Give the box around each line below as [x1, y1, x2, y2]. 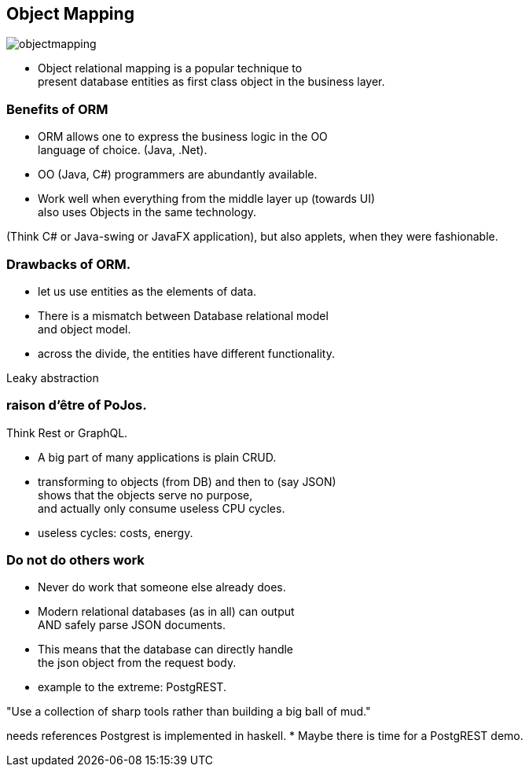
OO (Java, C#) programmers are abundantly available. [38, 167, 318, 182]
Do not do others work [6, 552, 145, 569]
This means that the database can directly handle [38, 642, 294, 657]
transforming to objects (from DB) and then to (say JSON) [38, 474, 336, 488]
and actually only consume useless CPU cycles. [38, 501, 285, 515]
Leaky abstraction [6, 370, 99, 385]
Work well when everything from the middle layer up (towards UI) [38, 192, 376, 206]
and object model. [38, 322, 131, 336]
